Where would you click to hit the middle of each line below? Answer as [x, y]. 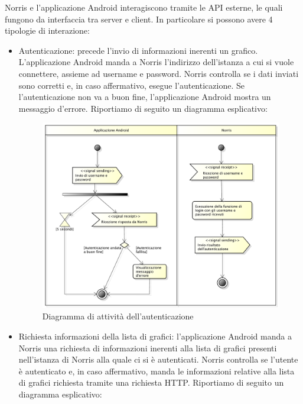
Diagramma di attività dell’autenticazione [118, 316]
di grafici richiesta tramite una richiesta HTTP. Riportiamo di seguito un [151, 382]
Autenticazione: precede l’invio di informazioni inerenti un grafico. [138, 50]
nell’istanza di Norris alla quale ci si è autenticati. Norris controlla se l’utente [158, 359]
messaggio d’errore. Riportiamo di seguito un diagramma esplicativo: [143, 108]
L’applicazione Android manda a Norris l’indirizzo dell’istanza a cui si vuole [156, 62]
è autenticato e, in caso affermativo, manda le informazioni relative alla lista [157, 371]
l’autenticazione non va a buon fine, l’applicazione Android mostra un [145, 97]
